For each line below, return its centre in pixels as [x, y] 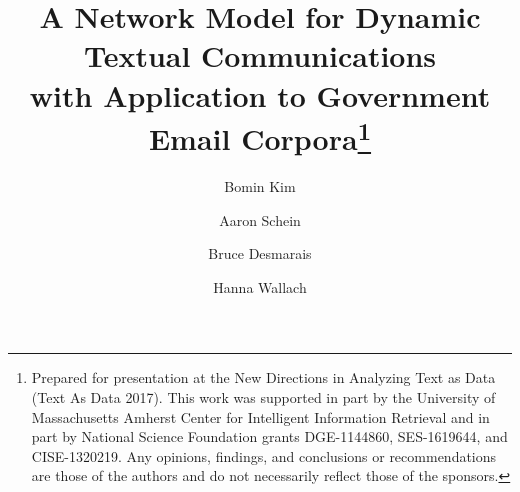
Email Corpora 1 [260, 136]
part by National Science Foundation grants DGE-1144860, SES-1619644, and [269, 436]
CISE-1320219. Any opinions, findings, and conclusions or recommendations [264, 455]
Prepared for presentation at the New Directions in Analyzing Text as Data [263, 377]
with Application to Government [260, 94]
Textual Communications [260, 55]
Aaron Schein [260, 219]
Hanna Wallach [260, 286]
